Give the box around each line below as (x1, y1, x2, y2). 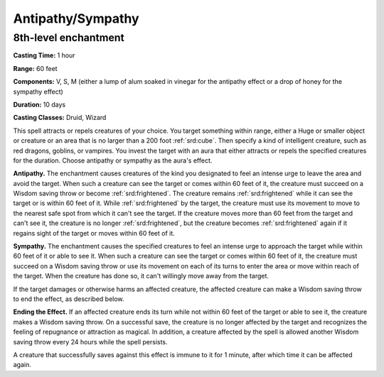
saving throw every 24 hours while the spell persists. (13, 337, 168, 346)
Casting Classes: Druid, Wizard (13, 114, 107, 122)
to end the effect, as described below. (13, 295, 124, 303)
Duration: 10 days (13, 100, 66, 109)
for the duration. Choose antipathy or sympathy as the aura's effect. (13, 156, 213, 165)
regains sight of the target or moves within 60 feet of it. (13, 229, 176, 237)
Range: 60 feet (13, 64, 58, 72)
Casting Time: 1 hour (13, 51, 75, 60)
